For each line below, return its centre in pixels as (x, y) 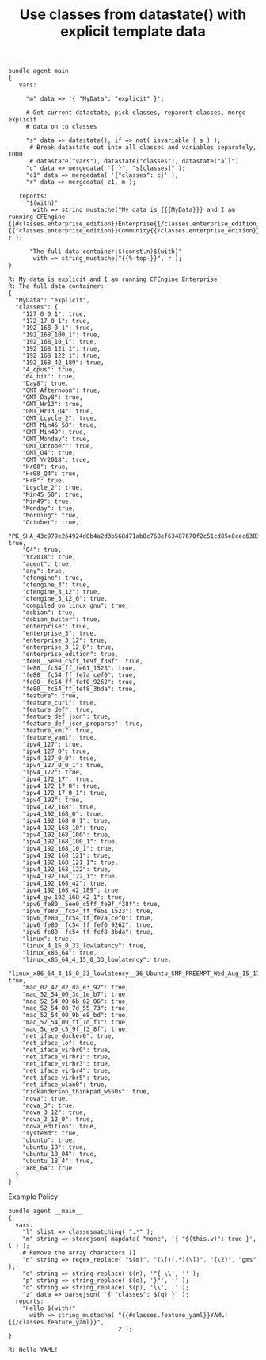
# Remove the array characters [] (79, 1253)
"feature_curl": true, (60, 703)
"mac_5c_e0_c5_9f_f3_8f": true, (76, 1029)
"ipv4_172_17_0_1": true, (65, 793)
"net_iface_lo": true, (60, 1043)
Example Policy (33, 1197)
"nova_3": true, (49, 1106)
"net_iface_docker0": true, (68, 1036)
